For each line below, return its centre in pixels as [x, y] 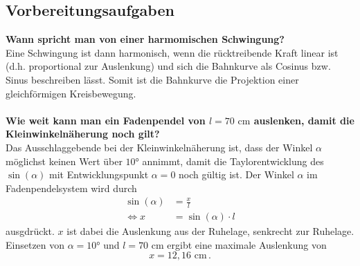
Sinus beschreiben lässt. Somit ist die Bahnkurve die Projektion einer [152, 79]
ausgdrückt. [30, 231]
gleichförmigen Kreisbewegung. [71, 93]
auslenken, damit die [304, 120]
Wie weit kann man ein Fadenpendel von [106, 120]
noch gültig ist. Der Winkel [236, 174]
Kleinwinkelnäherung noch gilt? [83, 134]
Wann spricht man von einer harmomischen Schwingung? [145, 39]
